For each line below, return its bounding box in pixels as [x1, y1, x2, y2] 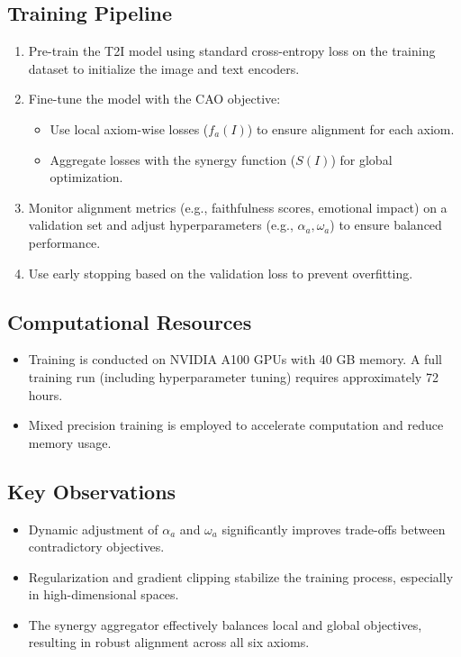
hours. [28, 385, 63, 404]
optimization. [50, 168, 123, 187]
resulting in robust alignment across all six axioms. [28, 633, 310, 652]
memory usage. [28, 433, 112, 452]
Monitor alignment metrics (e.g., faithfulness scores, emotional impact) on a [28, 197, 447, 216]
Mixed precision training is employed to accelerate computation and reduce [28, 415, 444, 434]
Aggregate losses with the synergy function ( [50, 150, 296, 169]
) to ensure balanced [330, 215, 442, 234]
